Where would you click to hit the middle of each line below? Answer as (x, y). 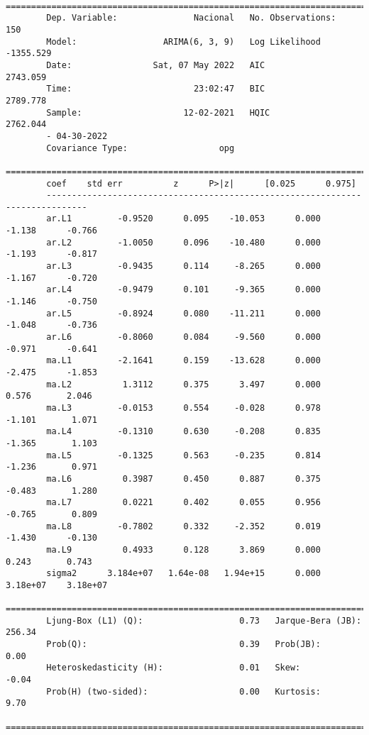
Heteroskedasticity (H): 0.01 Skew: (174, 668)
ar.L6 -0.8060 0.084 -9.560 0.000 (183, 337)
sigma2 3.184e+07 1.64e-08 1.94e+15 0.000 (183, 574)
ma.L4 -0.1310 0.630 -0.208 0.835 (183, 432)
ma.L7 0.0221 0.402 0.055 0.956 (183, 503)
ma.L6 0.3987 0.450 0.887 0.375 (183, 479)
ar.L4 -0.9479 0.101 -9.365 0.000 (183, 290)
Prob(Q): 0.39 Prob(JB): (183, 645)
